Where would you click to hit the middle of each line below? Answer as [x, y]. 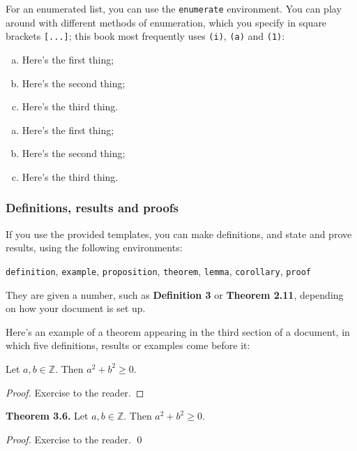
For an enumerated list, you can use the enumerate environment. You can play [174, 8]
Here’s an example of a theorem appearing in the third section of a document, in [178, 331]
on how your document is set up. [76, 308]
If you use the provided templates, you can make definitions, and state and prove [179, 234]
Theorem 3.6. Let [47, 416]
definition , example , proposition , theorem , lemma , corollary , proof [158, 271]
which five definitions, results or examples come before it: [128, 345]
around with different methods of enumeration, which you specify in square [166, 22]
